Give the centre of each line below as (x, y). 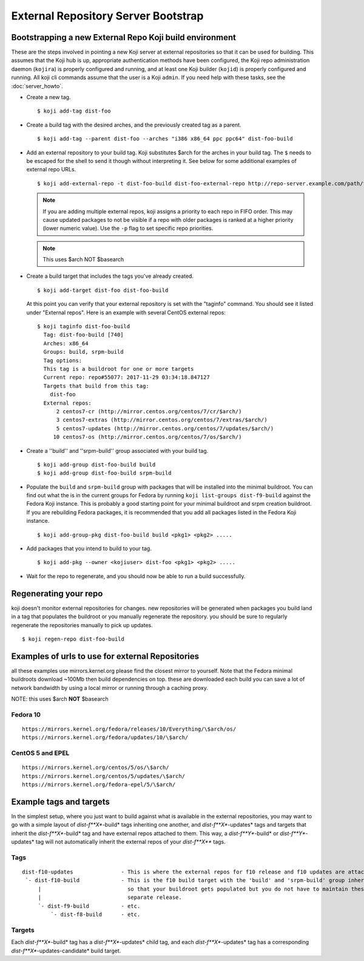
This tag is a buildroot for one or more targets (119, 369)
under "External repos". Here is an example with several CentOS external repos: (126, 312)
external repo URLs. (51, 170)
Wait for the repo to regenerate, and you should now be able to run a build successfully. (136, 576)
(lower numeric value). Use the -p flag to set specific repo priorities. (128, 229)
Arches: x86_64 (66, 343)
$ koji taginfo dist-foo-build (84, 326)
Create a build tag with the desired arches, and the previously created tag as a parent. (134, 125)
